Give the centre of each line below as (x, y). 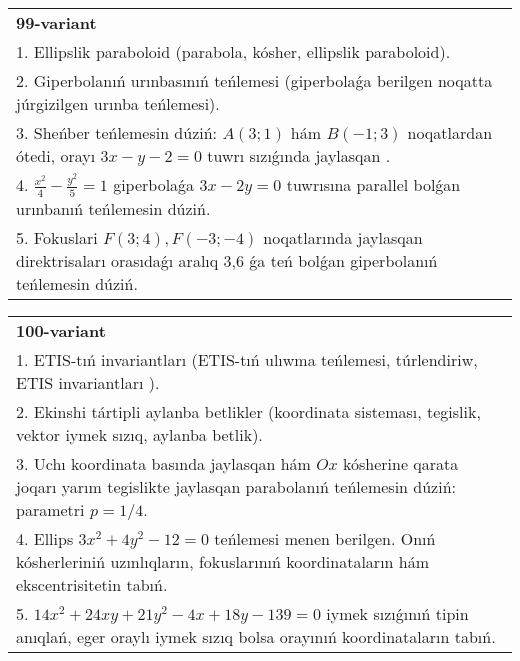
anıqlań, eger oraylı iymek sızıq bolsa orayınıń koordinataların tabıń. (256, 636)
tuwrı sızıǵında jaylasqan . (299, 155)
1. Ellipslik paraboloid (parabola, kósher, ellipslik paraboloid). (233, 51)
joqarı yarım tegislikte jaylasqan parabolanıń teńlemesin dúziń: (236, 486)
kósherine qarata (400, 463)
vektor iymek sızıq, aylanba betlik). (139, 434)
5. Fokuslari (57, 237)
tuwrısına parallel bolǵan (373, 184)
